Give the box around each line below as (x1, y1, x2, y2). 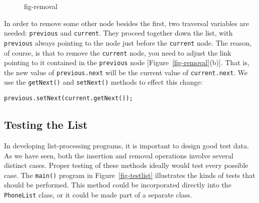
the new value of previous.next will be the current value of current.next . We (4, 67, 248, 77)
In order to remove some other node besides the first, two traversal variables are (4, 18, 249, 28)
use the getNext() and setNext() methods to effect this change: (4, 77, 203, 87)
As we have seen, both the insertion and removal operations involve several (4, 150, 233, 160)
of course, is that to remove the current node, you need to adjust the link (4, 47, 231, 58)
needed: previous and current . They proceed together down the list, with (4, 28, 233, 38)
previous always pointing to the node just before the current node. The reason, (4, 37, 252, 48)
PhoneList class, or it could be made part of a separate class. (4, 189, 192, 200)
